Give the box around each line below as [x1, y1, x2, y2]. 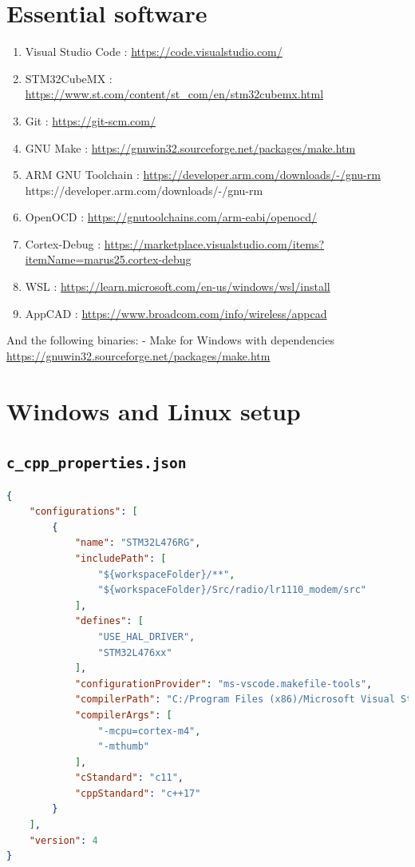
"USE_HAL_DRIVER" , [97, 630, 196, 642]
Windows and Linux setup [6, 394, 301, 427]
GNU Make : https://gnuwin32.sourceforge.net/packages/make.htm [25, 139, 356, 156]
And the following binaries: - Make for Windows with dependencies [6, 332, 334, 348]
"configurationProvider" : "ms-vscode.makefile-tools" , [74, 678, 373, 690]
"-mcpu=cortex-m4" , [97, 725, 201, 737]
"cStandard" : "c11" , [74, 772, 184, 784]
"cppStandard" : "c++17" [74, 787, 201, 799]
